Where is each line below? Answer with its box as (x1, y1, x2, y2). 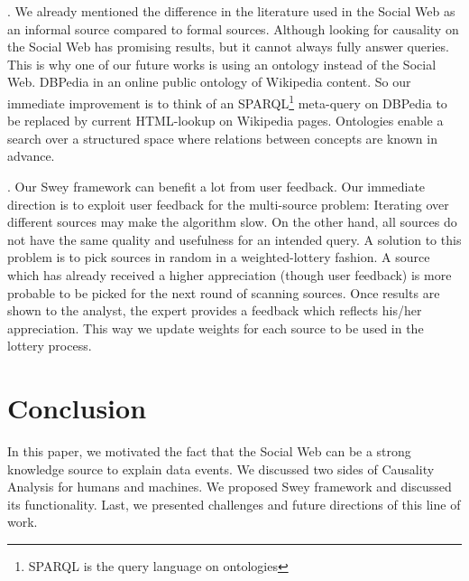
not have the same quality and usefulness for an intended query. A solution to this (7, 230, 462, 248)
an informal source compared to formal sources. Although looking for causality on (7, 19, 459, 38)
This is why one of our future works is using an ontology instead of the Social (7, 54, 437, 73)
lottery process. (7, 336, 92, 355)
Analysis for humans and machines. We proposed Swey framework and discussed (7, 477, 452, 496)
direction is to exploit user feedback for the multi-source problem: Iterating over (7, 194, 449, 213)
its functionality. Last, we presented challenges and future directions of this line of (7, 494, 461, 513)
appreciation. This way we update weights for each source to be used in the (7, 318, 424, 337)
